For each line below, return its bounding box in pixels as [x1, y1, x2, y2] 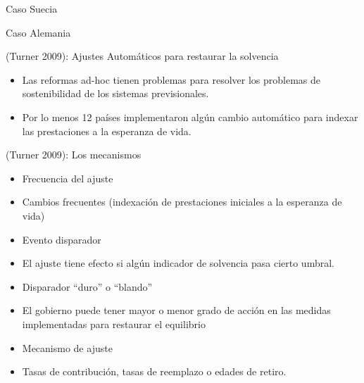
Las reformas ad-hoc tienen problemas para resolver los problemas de [22, 72, 321, 87]
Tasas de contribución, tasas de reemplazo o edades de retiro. [22, 364, 287, 379]
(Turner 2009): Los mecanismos [6, 147, 142, 162]
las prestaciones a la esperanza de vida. [22, 123, 192, 138]
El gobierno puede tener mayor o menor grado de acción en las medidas [22, 303, 331, 318]
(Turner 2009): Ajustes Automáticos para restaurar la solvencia [6, 49, 279, 63]
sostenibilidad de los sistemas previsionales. [22, 86, 209, 101]
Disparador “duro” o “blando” [22, 279, 153, 294]
